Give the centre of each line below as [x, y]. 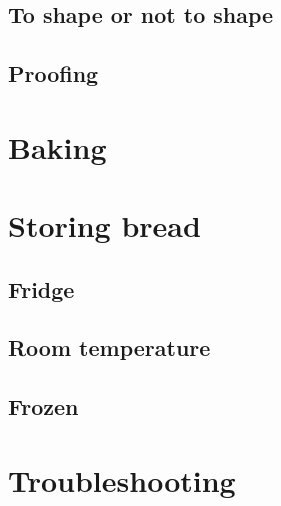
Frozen [43, 406]
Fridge [41, 288]
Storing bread [104, 225]
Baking [57, 146]
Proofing [53, 73]
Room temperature [109, 347]
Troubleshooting [122, 479]
